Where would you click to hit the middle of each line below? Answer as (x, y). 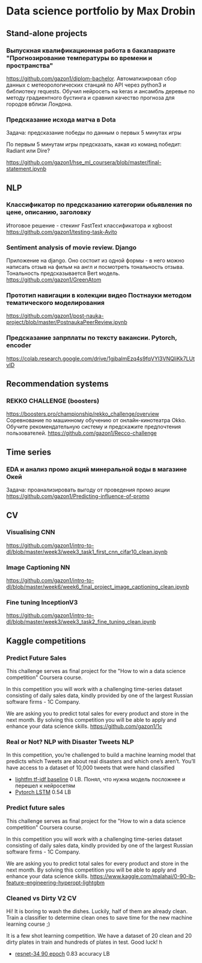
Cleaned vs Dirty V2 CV (41, 898)
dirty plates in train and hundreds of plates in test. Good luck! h (84, 942)
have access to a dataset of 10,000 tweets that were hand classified (90, 768)
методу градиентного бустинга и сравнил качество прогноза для (90, 97)
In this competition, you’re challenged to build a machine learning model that (101, 755)
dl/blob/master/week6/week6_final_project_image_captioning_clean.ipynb (98, 587)
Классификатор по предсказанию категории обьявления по (99, 205)
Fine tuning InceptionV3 (42, 603)
